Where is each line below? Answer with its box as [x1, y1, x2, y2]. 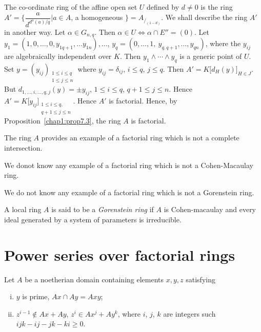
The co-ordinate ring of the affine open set [4, 2, 137, 12]
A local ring [4, 204, 42, 215]
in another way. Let [4, 26, 66, 37]
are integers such [163, 308, 216, 319]
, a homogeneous [71, 12, 123, 23]
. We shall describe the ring [161, 12, 248, 23]
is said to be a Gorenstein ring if [51, 204, 154, 215]
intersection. [4, 142, 43, 153]
